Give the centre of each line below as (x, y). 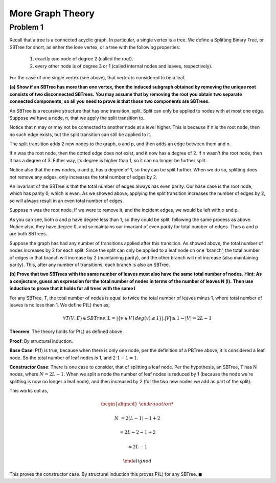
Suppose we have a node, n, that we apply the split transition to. (77, 118)
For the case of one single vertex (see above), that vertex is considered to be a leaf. (98, 77)
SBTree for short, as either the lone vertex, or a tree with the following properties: (95, 47)
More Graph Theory (52, 13)
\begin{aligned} (119, 404)
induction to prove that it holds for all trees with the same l (72, 289)
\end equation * (156, 404)
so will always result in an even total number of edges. (67, 201)
